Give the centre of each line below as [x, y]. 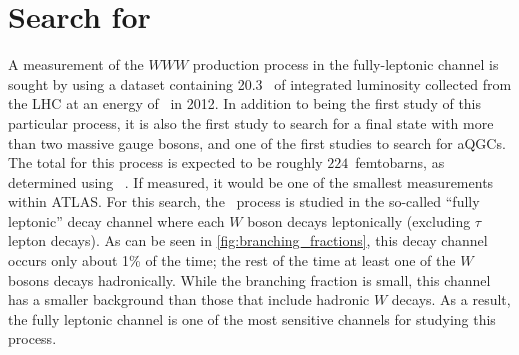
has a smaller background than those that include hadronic [189, 299]
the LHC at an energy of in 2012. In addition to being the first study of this [245, 103]
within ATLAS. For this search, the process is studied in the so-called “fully [244, 201]
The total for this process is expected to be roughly [165, 162]
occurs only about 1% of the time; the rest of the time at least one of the [232, 260]
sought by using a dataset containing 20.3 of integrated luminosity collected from [260, 83]
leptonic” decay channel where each [116, 220]
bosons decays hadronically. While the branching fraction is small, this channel [249, 279]
